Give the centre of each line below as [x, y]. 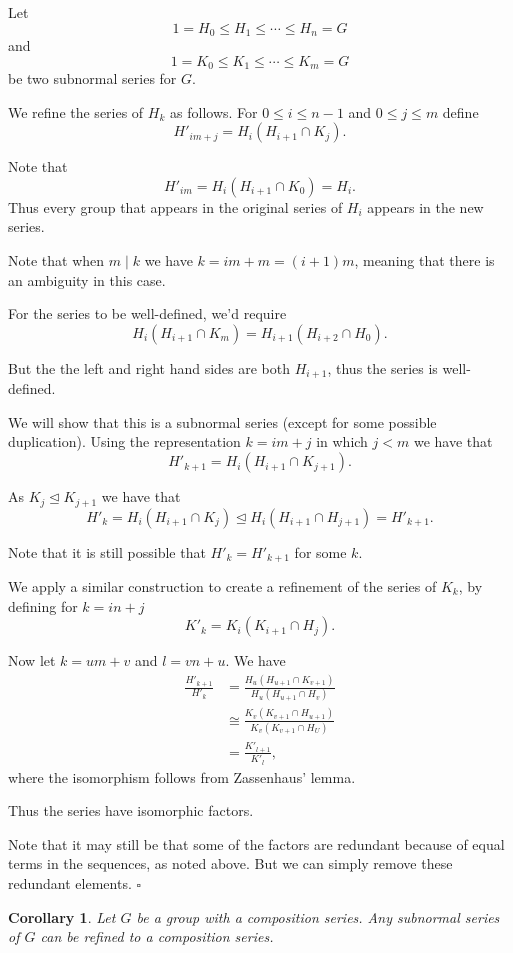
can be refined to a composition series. [157, 936]
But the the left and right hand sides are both [149, 367]
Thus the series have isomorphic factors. [131, 810]
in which [342, 441]
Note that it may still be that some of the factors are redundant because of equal [256, 843]
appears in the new [425, 206]
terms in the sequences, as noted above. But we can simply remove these [230, 863]
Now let [32, 660]
